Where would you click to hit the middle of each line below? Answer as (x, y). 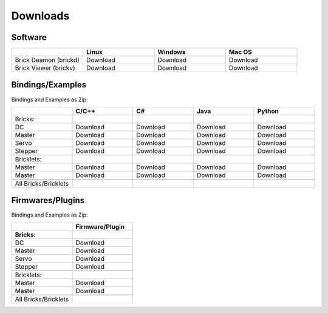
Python (268, 111)
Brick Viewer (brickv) (45, 68)
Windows (172, 52)
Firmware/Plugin (100, 226)
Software (29, 37)
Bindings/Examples (49, 85)
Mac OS (240, 52)
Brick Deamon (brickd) (47, 60)
